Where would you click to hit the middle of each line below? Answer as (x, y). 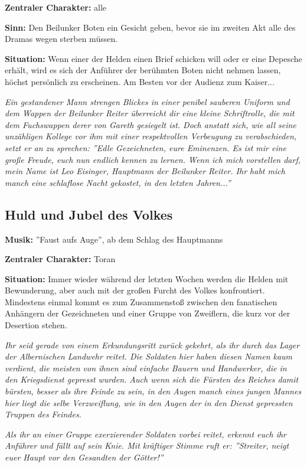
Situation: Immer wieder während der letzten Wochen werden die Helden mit (147, 278)
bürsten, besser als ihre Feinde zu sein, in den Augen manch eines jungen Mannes (153, 391)
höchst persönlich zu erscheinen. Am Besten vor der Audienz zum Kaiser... (140, 81)
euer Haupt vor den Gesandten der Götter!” (84, 457)
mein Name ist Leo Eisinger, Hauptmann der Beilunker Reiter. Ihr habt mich (145, 171)
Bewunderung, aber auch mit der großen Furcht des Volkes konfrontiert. (135, 290)
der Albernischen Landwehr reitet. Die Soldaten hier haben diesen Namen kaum (149, 356)
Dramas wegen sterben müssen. (61, 39)
